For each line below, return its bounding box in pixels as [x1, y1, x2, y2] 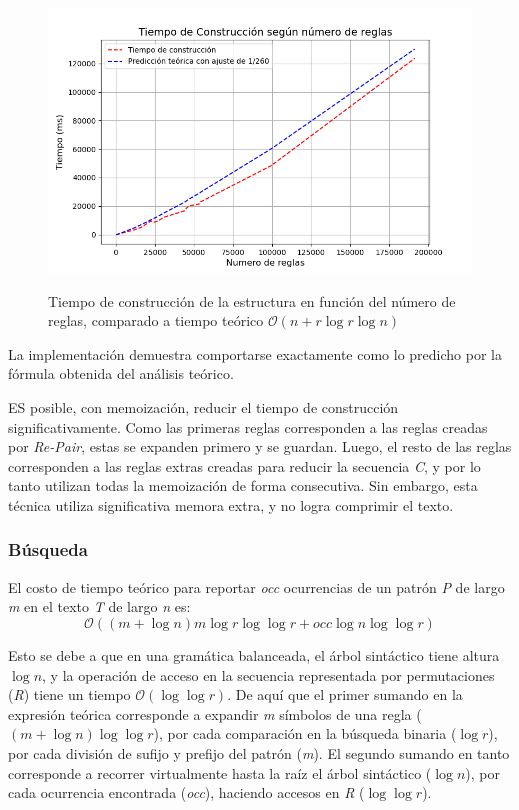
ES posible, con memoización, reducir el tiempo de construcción [8, 396, 399, 417]
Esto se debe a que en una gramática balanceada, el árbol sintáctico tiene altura [8, 644, 500, 665]
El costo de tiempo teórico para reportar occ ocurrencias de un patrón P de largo [8, 576, 505, 597]
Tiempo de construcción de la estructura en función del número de [48, 290, 456, 311]
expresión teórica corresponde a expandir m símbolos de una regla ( [8, 703, 422, 724]
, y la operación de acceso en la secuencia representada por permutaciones [42, 664, 495, 685]
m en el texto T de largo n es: [8, 596, 191, 617]
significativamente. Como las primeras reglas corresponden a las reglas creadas [8, 416, 488, 437]
